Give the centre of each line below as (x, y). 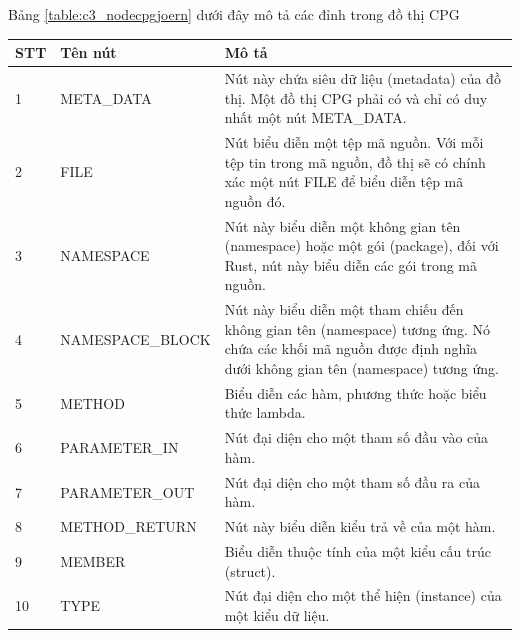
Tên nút (88, 52)
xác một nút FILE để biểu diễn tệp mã (344, 181)
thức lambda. (265, 412)
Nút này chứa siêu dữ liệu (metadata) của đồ (362, 77)
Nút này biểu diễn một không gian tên (342, 225)
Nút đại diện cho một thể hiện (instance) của (363, 595)
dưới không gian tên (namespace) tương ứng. (361, 368)
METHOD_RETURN (128, 526)
